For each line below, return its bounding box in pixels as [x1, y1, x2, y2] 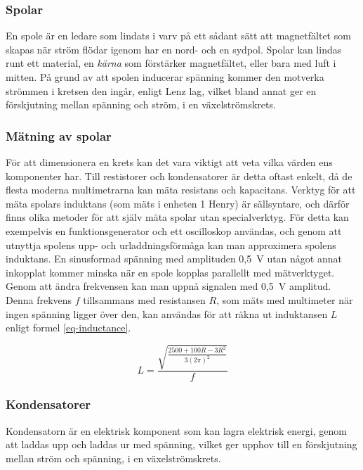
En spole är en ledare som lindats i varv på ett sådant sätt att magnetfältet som [6, 28, 351, 43]
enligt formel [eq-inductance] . [6, 320, 131, 335]
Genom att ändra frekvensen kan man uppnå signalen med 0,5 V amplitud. [6, 279, 331, 293]
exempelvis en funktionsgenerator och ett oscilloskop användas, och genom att [6, 223, 342, 238]
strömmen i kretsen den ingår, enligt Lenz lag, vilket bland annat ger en [6, 83, 317, 98]
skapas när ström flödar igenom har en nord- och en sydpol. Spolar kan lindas [6, 42, 342, 56]
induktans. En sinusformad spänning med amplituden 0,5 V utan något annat [6, 251, 342, 266]
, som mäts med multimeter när [216, 292, 353, 307]
